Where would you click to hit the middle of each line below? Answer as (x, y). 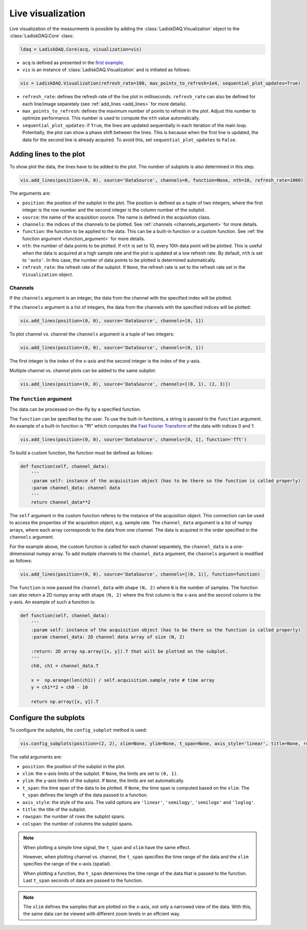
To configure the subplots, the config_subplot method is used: (78, 730)
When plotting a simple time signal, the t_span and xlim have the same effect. (107, 847)
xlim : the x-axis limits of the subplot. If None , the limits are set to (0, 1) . (100, 774)
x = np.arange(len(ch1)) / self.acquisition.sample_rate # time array (123, 680)
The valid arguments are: (36, 757)
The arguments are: (30, 193)
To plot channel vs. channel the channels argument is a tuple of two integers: (92, 334)
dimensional (22, 554)
